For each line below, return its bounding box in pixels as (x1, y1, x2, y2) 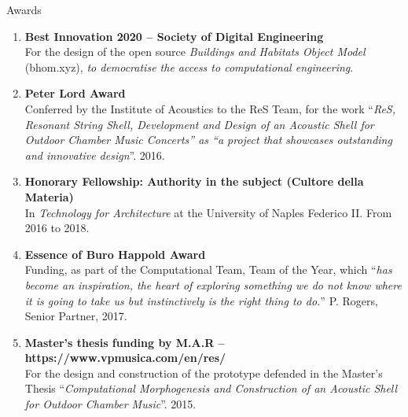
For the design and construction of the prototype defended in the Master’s (24, 364, 383, 381)
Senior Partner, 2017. (24, 308, 127, 324)
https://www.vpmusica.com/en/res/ (24, 349, 226, 366)
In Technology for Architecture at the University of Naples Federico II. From (24, 204, 392, 220)
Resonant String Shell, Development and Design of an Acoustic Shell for (24, 116, 374, 132)
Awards (6, 2, 42, 17)
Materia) (24, 188, 74, 205)
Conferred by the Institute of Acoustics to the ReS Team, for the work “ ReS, (24, 100, 396, 116)
